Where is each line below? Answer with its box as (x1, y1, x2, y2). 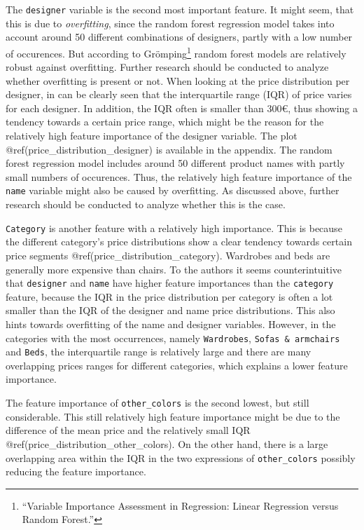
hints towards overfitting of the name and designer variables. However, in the (6, 316, 336, 331)
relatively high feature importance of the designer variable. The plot (6, 128, 297, 143)
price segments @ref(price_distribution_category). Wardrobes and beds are (6, 247, 330, 262)
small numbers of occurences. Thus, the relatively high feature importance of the (6, 169, 352, 184)
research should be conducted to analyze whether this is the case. (6, 197, 286, 212)
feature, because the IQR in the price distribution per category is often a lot (6, 289, 333, 304)
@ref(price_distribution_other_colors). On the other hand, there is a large (6, 436, 328, 451)
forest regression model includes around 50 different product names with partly (6, 156, 345, 170)
